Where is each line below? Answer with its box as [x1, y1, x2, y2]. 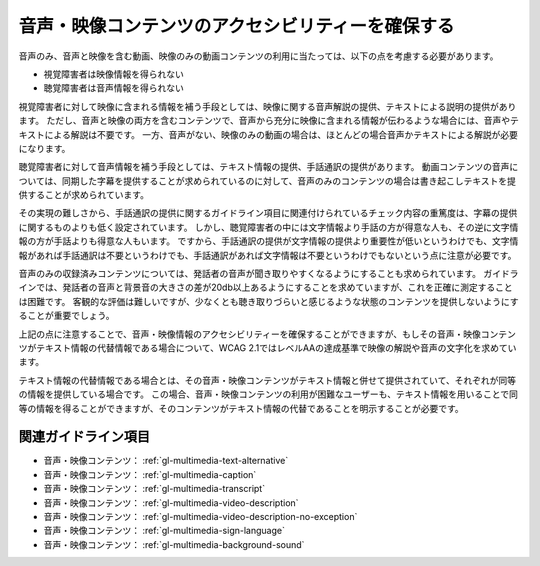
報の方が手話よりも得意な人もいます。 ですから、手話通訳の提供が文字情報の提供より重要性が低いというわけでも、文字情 [18, 235, 519, 247]
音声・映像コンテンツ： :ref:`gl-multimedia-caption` [43, 468, 257, 480]
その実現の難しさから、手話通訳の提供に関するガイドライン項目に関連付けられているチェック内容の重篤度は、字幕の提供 [18, 207, 518, 219]
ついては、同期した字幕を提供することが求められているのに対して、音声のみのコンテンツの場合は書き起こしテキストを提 [18, 175, 517, 187]
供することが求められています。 [18, 189, 150, 201]
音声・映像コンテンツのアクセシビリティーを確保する [18, 15, 455, 37]
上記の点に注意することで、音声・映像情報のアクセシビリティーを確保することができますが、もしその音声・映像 [18, 328, 482, 340]
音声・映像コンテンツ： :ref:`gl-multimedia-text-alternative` [43, 455, 289, 467]
